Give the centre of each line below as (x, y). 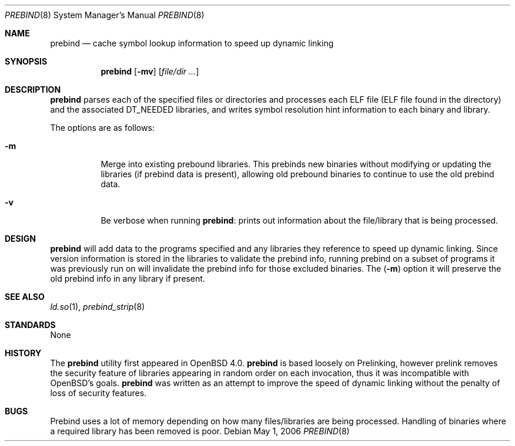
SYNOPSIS (26, 61)
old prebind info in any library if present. (128, 278)
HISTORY (23, 353)
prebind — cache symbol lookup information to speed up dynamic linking (192, 43)
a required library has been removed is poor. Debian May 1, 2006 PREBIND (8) (200, 431)
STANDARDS (30, 325)
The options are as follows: (102, 128)
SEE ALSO (25, 297)
